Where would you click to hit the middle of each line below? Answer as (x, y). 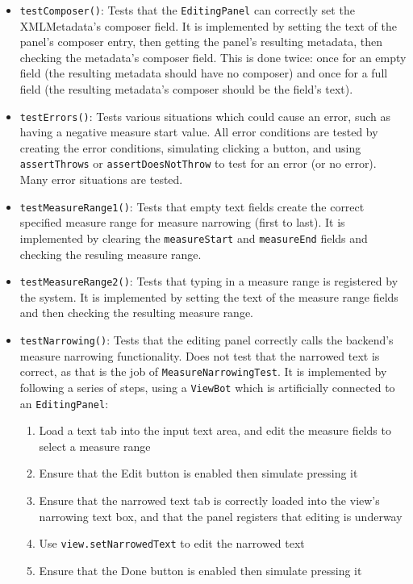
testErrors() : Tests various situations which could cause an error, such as (205, 116)
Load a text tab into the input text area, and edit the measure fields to (215, 430)
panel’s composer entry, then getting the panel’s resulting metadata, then (201, 42)
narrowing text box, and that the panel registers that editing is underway (221, 516)
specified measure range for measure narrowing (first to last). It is (182, 222)
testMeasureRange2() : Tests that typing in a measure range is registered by (209, 281)
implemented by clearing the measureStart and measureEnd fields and (194, 238)
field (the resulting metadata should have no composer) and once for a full (204, 73)
